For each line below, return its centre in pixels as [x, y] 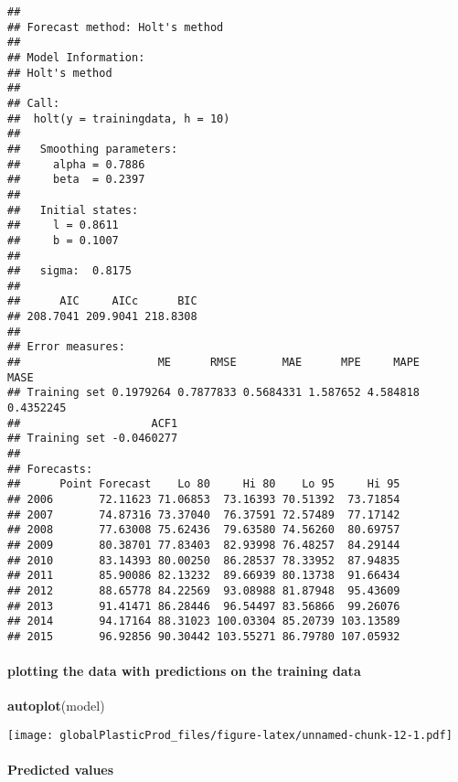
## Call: [34, 103]
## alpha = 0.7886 [76, 164]
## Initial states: [73, 210]
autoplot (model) [56, 706]
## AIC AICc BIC [102, 301]
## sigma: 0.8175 [70, 271]
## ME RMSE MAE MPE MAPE [214, 363]
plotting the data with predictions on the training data [184, 671]
